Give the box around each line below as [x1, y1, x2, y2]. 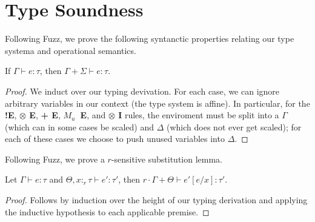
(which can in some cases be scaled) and [5, 120, 154, 133]
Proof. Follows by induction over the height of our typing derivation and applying [5, 193, 308, 206]
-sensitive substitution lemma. [111, 152, 222, 165]
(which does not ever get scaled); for [167, 120, 302, 133]
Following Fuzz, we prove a [5, 152, 105, 165]
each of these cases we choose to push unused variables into [5, 132, 225, 145]
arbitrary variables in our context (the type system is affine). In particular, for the [5, 96, 310, 109]
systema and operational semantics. [5, 44, 136, 56]
